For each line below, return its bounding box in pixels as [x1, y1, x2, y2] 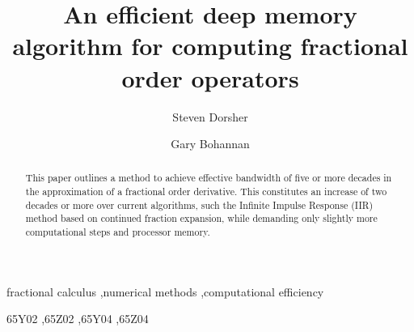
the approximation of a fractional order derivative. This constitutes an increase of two [25, 185, 387, 198]
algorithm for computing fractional [12, 29, 408, 62]
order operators [121, 61, 299, 94]
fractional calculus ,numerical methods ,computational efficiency [6, 283, 324, 300]
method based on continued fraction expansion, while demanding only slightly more [25, 211, 378, 225]
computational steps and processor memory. [25, 225, 210, 239]
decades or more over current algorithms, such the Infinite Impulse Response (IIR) [25, 198, 374, 211]
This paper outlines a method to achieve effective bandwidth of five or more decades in [25, 171, 392, 185]
